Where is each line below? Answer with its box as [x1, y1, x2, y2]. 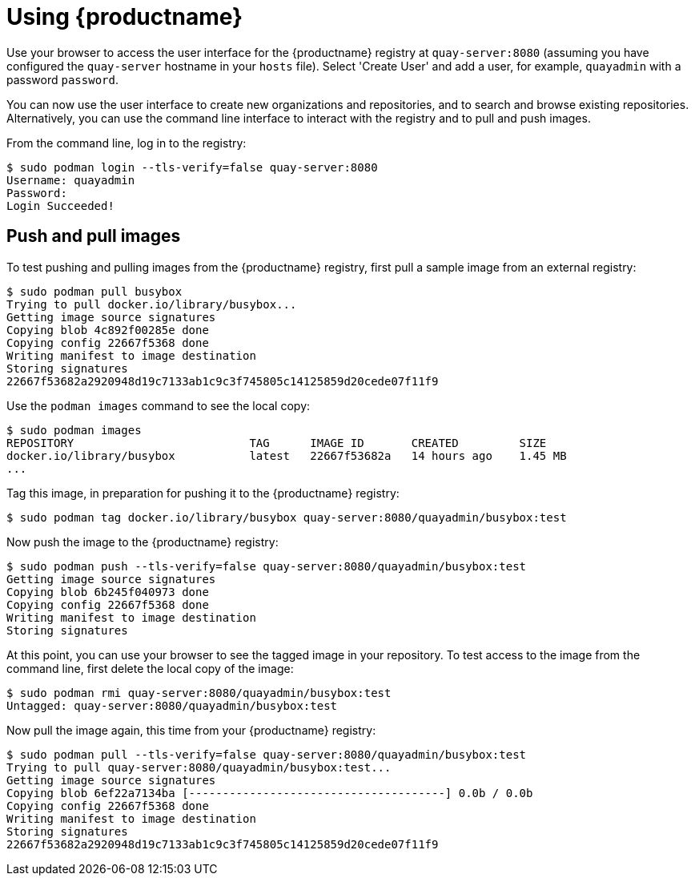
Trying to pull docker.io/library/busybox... [6, 297, 297, 311]
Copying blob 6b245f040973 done [6, 585, 209, 598]
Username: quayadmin [6, 173, 135, 187]
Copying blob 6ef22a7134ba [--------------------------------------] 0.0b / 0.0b [6, 786, 533, 799]
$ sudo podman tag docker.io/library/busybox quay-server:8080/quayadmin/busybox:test [6, 510, 567, 524]
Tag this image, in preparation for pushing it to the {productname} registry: [6, 485, 400, 500]
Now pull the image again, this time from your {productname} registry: [6, 723, 376, 737]
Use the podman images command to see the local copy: [6, 398, 311, 413]
